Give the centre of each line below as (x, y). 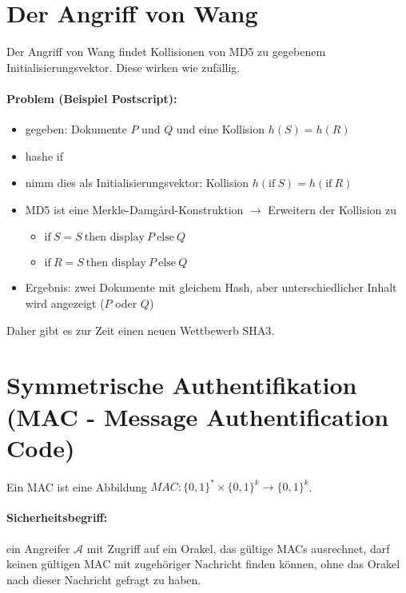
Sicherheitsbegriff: (57, 517)
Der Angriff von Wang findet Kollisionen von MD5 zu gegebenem (166, 52)
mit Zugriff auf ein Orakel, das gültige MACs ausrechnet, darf (238, 548)
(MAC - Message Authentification (198, 416)
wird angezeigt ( (65, 303)
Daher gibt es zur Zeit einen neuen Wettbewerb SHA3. (141, 330)
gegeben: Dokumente (76, 129)
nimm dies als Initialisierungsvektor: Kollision (137, 183)
